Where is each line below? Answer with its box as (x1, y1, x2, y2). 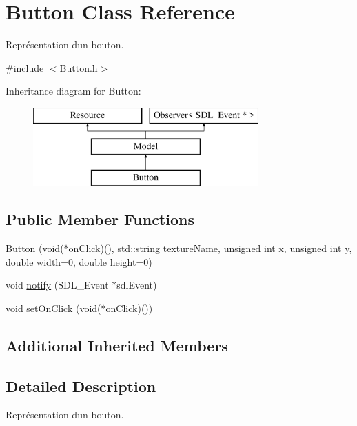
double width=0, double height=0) (6, 254, 152, 269)
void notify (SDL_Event (6, 278, 109, 292)
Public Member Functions (6, 209, 194, 230)
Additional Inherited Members (6, 334, 228, 356)
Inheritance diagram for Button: (6, 84, 141, 98)
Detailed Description (6, 375, 156, 396)
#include (6, 60, 44, 75)
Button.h (59, 60, 98, 75)
